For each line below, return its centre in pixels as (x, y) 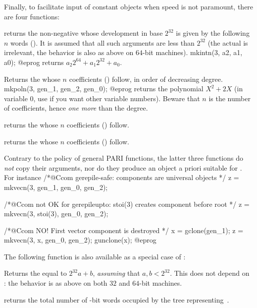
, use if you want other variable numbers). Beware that (117, 98)
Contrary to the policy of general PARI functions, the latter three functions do (124, 158)
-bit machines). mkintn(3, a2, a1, (192, 52)
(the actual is (228, 42)
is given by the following (213, 33)
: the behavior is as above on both (56, 283)
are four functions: (32, 16)
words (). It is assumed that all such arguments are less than (103, 42)
